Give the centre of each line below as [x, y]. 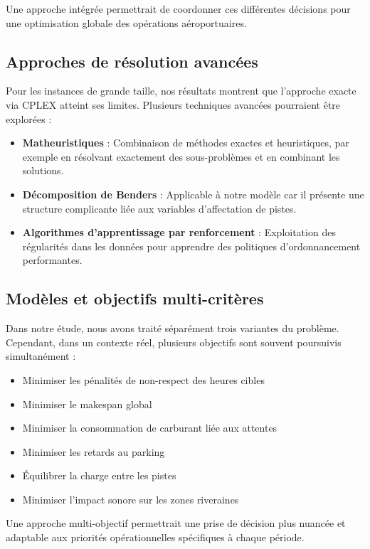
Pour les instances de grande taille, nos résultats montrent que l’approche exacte [181, 91]
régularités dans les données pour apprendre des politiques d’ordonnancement [191, 246]
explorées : [29, 118]
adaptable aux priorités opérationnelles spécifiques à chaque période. [155, 537]
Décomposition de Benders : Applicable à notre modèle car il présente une [193, 194]
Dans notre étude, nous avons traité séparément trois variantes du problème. [173, 328]
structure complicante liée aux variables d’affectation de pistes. [159, 208]
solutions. [43, 170]
